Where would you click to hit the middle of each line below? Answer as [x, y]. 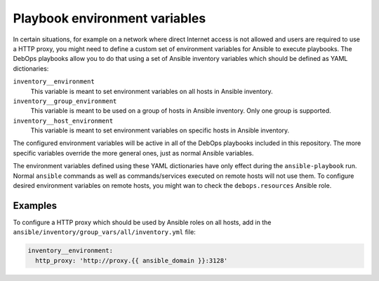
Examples [35, 206]
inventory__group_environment [65, 101]
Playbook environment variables [109, 18]
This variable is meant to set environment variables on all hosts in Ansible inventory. [152, 91]
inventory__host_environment [63, 121]
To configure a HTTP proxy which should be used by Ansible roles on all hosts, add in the [142, 222]
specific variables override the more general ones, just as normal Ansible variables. [133, 153]
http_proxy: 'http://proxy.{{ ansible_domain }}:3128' [132, 260]
